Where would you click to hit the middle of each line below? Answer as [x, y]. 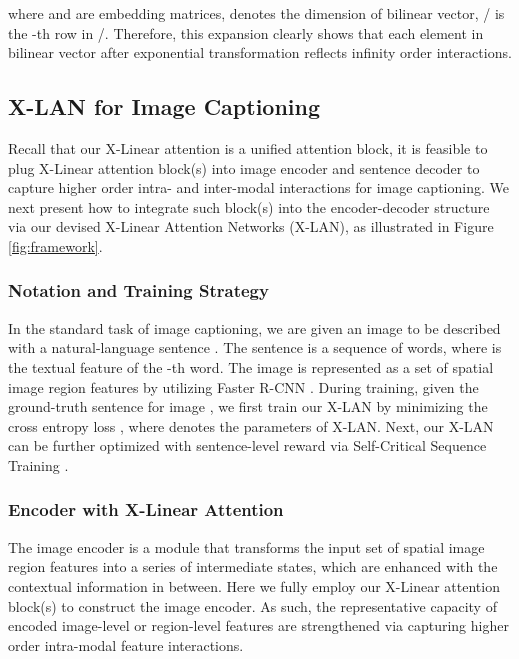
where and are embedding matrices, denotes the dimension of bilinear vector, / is [256, 13]
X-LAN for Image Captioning [164, 106]
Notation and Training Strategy [138, 290]
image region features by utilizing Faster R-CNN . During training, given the [243, 386]
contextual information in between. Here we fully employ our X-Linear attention [254, 585]
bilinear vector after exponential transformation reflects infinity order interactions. [260, 52]
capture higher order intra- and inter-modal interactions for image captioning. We [258, 187]
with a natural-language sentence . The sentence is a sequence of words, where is [255, 347]
